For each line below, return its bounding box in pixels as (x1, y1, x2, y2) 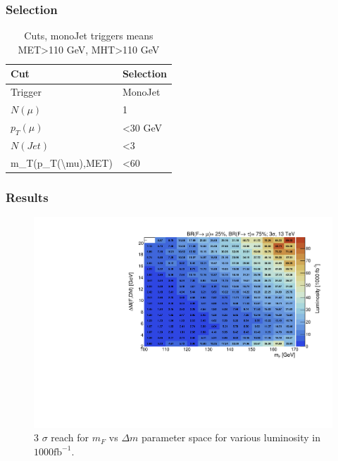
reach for (51, 430, 89, 445)
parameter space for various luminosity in (142, 430, 320, 445)
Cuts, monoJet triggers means (24, 28, 154, 43)
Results (6, 188, 49, 206)
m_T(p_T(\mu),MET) (11, 155, 113, 170)
